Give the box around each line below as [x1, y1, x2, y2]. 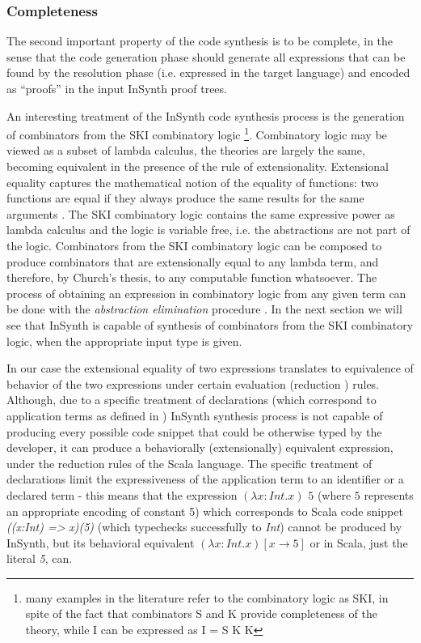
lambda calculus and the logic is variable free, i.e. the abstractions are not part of [6, 221, 410, 238]
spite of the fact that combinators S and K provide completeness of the [25, 605, 377, 622]
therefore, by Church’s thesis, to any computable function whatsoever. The [6, 269, 377, 286]
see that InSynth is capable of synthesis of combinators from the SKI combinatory [6, 316, 414, 333]
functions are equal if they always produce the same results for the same [6, 189, 364, 207]
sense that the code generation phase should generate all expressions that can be [6, 48, 406, 65]
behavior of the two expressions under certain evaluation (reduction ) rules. [6, 375, 380, 392]
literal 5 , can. [6, 550, 73, 567]
